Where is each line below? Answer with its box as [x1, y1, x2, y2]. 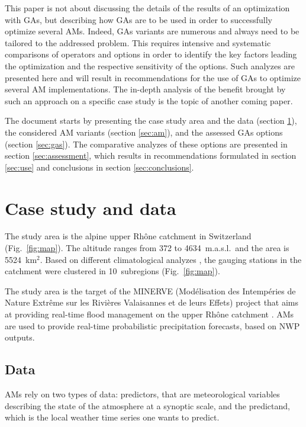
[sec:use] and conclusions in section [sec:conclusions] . [5, 160, 194, 173]
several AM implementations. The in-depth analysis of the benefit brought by [5, 83, 286, 95]
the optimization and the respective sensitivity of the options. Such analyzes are [5, 59, 295, 72]
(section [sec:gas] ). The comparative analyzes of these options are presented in [5, 137, 288, 150]
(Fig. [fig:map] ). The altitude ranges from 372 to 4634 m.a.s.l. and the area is [5, 242, 289, 254]
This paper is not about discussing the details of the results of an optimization [5, 2, 290, 14]
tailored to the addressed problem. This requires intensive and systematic [5, 36, 271, 49]
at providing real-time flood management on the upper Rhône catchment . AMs [5, 308, 294, 320]
